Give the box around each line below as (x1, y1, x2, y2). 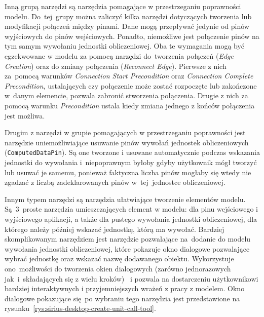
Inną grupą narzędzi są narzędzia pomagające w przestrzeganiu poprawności (5, 1, 241, 11)
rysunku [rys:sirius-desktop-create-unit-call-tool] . (5, 303, 156, 313)
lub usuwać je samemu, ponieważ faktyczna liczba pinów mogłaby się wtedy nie (5, 167, 251, 177)
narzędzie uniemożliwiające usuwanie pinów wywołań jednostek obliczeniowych (5, 137, 249, 147)
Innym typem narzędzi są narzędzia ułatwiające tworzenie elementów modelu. (5, 193, 246, 204)
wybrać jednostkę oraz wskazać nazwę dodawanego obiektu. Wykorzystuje (5, 253, 234, 264)
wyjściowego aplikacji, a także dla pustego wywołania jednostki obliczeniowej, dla (5, 213, 257, 224)
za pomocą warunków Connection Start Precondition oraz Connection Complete (5, 70, 253, 81)
